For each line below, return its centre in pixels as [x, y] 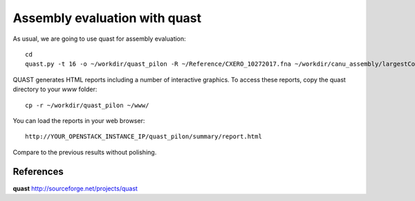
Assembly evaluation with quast [107, 18]
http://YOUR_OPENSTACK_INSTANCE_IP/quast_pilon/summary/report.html [144, 137]
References [38, 172]
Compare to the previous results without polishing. [85, 152]
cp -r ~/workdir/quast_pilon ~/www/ [87, 105]
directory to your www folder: [55, 89]
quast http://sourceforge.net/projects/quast [75, 188]
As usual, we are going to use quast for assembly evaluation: [99, 39]
